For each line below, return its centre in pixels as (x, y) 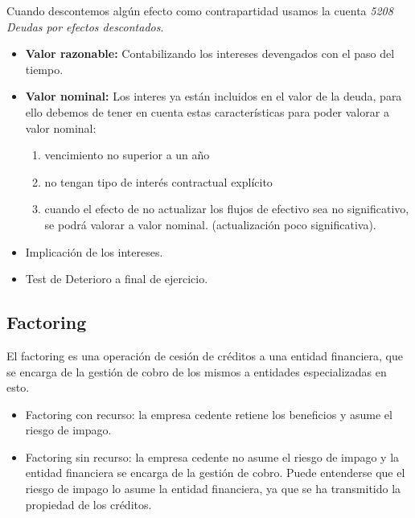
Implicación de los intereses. (94, 251)
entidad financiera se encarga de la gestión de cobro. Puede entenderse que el (215, 473)
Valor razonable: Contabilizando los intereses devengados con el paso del (210, 53)
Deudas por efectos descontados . (85, 26)
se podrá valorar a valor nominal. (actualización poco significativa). (210, 224)
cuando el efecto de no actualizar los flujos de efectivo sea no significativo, (227, 209)
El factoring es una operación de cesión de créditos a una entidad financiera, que (205, 355)
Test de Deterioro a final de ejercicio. (117, 279)
